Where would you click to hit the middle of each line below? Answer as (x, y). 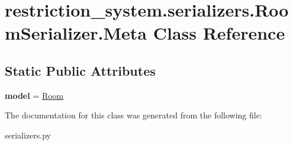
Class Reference (219, 33)
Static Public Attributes (80, 70)
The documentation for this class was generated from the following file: (133, 115)
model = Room (34, 95)
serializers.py (28, 135)
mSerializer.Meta (76, 33)
